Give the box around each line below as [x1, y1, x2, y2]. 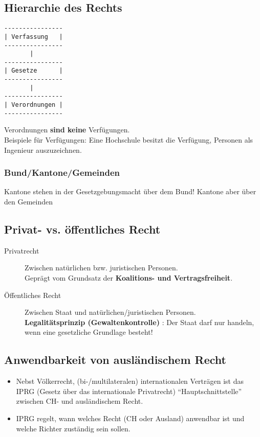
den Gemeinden [4, 196, 53, 207]
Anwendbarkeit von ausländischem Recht [4, 352, 226, 367]
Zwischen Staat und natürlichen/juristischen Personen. [25, 307, 196, 317]
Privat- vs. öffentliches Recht [4, 221, 161, 237]
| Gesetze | [4, 67, 63, 75]
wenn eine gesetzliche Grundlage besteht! [25, 327, 153, 337]
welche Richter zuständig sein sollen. [16, 423, 131, 433]
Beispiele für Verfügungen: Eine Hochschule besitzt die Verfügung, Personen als [4, 134, 253, 145]
